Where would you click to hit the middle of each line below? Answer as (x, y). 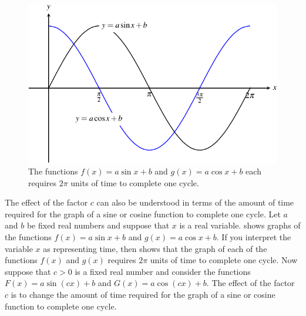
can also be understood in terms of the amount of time (195, 202)
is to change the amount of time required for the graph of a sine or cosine (143, 295)
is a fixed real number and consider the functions (163, 271)
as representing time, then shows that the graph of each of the (155, 248)
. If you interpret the (254, 237)
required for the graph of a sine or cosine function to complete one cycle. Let (143, 214)
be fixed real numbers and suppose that (98, 225)
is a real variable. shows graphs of (240, 225)
